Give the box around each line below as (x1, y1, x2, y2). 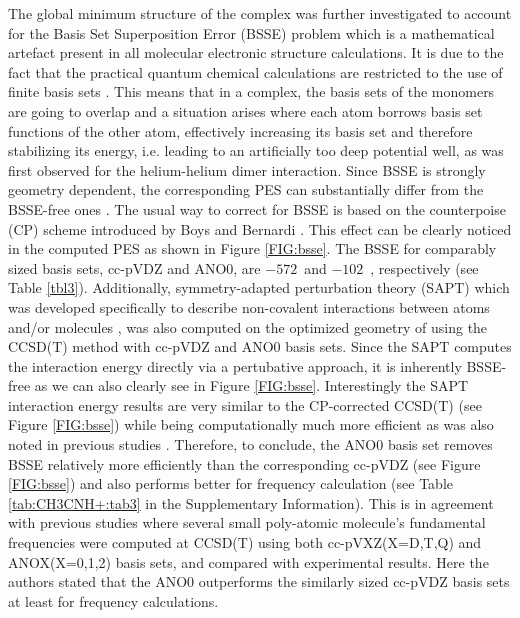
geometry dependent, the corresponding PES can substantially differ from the (8, 179, 484, 200)
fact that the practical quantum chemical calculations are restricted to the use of (8, 61, 503, 82)
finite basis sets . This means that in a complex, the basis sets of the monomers (8, 81, 495, 102)
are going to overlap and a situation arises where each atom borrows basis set (8, 100, 483, 121)
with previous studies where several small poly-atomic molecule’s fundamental (8, 512, 486, 533)
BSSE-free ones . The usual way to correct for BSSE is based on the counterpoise (8, 198, 506, 219)
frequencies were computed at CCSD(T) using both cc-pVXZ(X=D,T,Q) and (8, 532, 482, 553)
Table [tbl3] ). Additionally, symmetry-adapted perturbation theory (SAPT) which (8, 277, 510, 298)
